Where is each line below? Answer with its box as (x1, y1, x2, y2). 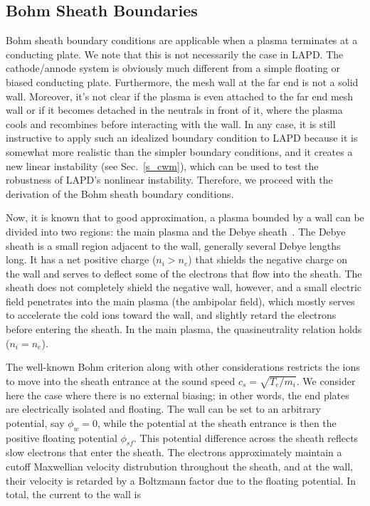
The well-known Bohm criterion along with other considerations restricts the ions (6, 359, 360, 374)
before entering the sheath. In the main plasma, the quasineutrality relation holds (6, 322, 362, 337)
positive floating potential (6, 430, 117, 445)
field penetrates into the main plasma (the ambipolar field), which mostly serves (6, 293, 355, 308)
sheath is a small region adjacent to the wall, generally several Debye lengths (6, 238, 341, 253)
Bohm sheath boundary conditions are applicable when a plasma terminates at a (6, 33, 358, 48)
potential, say (6, 415, 65, 430)
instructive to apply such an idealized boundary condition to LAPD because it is (6, 130, 358, 145)
